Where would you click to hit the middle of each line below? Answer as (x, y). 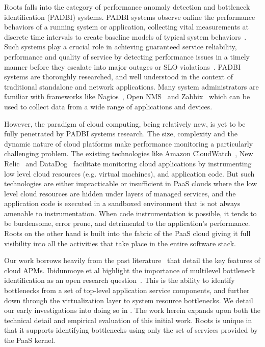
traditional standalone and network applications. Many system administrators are (131, 86)
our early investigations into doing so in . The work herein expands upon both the (132, 310)
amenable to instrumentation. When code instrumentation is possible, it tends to (130, 213)
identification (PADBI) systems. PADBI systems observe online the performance (130, 17)
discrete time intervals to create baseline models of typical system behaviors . (125, 36)
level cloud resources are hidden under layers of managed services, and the (120, 193)
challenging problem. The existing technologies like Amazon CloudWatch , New (129, 153)
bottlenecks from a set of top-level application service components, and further (127, 290)
